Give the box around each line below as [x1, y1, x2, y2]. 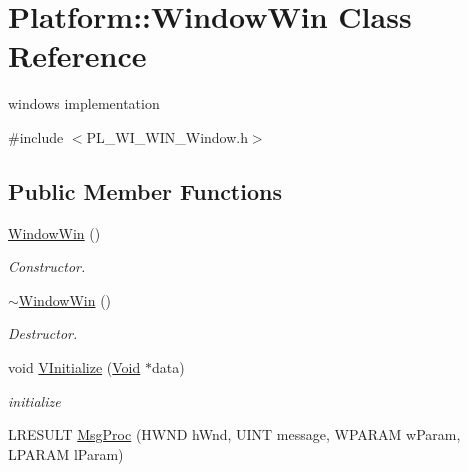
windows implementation [8, 93, 160, 114]
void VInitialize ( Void [8, 357, 141, 378]
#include [8, 126, 64, 147]
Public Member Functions [8, 175, 282, 206]
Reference [8, 35, 147, 76]
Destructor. [8, 323, 78, 344]
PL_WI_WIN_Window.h [86, 126, 248, 147]
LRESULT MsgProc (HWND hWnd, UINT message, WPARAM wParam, [8, 424, 461, 445]
